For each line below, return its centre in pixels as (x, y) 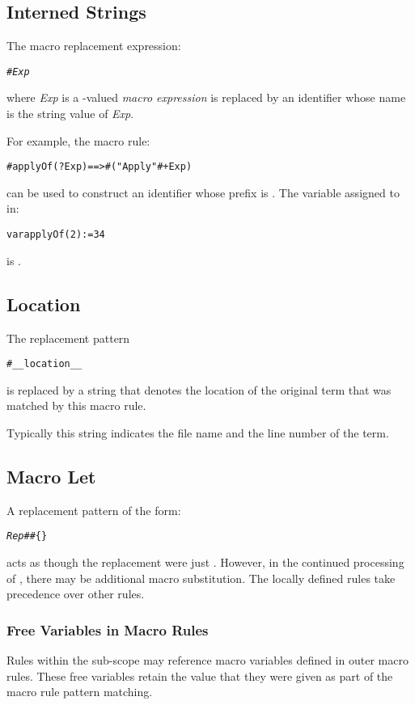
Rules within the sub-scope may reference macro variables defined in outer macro (207, 660)
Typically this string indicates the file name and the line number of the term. (198, 432)
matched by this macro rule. (76, 405)
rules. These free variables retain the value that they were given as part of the (200, 675)
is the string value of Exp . (70, 114)
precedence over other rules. (76, 594)
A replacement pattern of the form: (94, 510)
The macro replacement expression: (94, 46)
